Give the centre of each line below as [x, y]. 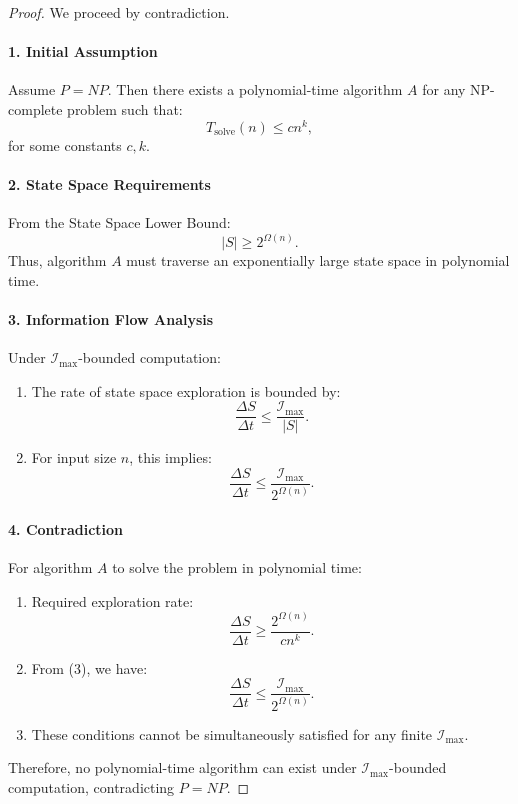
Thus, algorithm [57, 260]
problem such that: [125, 108]
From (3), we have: [89, 667]
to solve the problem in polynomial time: [237, 567]
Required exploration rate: [112, 600]
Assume [32, 89]
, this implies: [170, 457]
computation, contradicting [91, 786]
